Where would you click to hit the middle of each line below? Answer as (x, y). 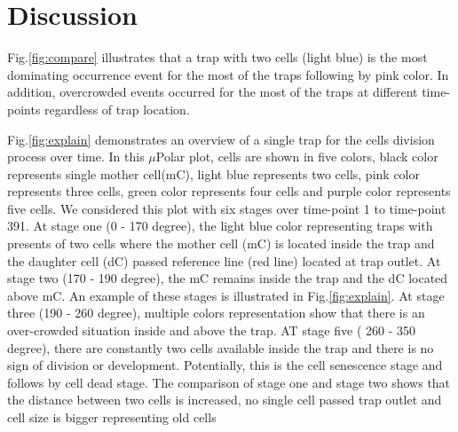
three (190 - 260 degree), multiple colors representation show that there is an (216, 313)
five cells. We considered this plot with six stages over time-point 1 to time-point (227, 208)
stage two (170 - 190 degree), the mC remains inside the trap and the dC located (228, 278)
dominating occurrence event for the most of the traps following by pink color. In (228, 74)
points (24, 109)
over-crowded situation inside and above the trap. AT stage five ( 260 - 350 (211, 330)
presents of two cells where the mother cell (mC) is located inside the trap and (221, 243)
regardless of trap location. (117, 109)
